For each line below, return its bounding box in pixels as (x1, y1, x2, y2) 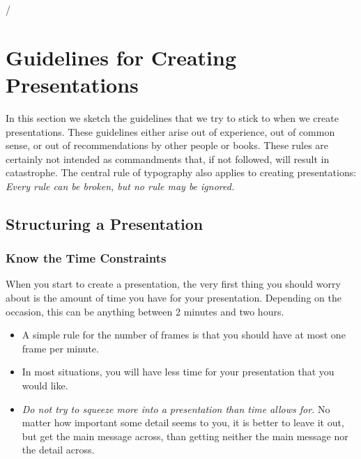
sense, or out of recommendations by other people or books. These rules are (6, 138, 329, 153)
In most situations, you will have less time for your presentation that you (22, 364, 335, 379)
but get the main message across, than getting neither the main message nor (22, 428, 348, 443)
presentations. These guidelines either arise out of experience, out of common (6, 124, 335, 139)
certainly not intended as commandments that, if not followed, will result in (6, 151, 330, 166)
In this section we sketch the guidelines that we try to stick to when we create (6, 110, 339, 125)
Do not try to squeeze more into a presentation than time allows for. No (22, 401, 330, 416)
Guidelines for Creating (6, 42, 237, 71)
